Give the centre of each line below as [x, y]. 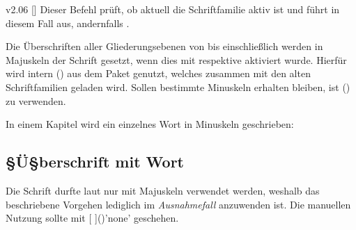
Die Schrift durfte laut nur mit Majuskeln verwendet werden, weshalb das [163, 190]
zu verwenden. [36, 100]
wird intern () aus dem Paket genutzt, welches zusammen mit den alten [158, 73]
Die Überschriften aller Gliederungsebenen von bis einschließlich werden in [164, 46]
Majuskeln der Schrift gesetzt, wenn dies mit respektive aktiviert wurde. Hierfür [176, 59]
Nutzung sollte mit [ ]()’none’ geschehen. [92, 218]
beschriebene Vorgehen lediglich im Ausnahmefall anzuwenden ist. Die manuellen [178, 204]
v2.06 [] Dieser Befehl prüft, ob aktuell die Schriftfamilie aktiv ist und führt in [173, 9]
